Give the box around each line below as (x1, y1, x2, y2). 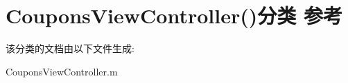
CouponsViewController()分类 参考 (6, 1, 342, 29)
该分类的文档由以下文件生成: (6, 41, 134, 56)
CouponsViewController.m (6, 64, 118, 78)
